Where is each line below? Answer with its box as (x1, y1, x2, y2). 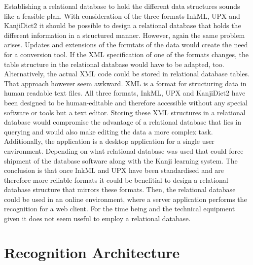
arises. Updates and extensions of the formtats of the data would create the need (4, 39, 248, 50)
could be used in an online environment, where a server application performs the (4, 194, 247, 204)
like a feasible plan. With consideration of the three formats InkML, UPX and (4, 10, 240, 21)
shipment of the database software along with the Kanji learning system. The (4, 155, 238, 166)
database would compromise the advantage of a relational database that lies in (4, 117, 242, 127)
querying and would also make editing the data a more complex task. (4, 126, 213, 136)
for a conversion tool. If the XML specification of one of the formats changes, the (4, 49, 249, 59)
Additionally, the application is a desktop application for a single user (4, 136, 215, 146)
